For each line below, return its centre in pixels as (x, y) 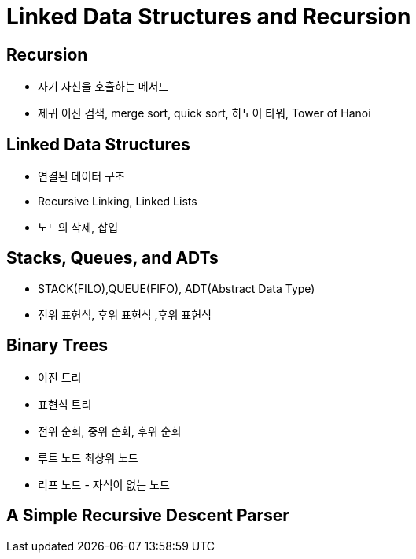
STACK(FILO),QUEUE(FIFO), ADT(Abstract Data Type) (177, 288)
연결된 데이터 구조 (81, 176)
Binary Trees (57, 346)
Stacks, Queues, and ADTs (112, 258)
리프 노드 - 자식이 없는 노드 (104, 484)
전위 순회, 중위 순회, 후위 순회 (110, 431)
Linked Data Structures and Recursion (209, 17)
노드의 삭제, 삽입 (78, 228)
